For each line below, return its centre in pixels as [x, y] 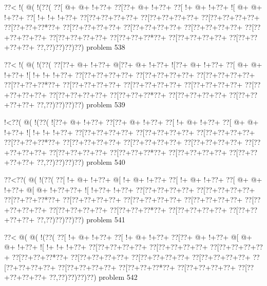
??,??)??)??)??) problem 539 [81, 104]
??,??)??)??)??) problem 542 [93, 277]
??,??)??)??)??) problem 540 [81, 162]
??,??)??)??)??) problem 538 [81, 47]
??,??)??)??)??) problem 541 [81, 220]
